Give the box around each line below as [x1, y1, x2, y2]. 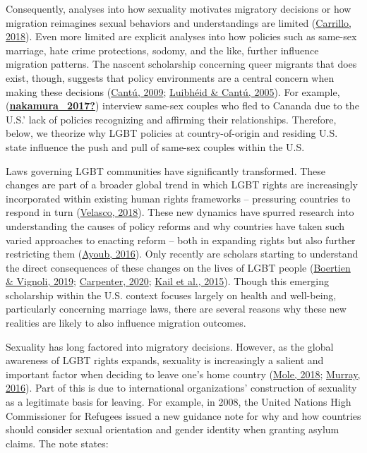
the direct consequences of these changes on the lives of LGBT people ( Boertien [6, 260, 351, 274]
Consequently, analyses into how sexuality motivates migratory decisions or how [6, 1, 351, 16]
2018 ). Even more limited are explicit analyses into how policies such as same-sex [6, 29, 357, 44]
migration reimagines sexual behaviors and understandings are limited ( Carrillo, [6, 15, 351, 30]
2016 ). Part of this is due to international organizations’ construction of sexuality [6, 380, 357, 395]
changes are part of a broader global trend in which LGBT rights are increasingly [6, 177, 358, 192]
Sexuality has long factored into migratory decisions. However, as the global [6, 339, 334, 354]
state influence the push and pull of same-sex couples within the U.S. [6, 139, 305, 154]
